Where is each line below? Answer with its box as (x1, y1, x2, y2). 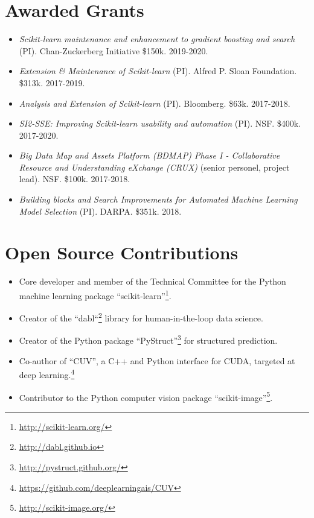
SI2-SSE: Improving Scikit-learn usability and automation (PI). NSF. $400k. (19, 117, 301, 130)
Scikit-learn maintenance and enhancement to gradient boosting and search (19, 33, 295, 45)
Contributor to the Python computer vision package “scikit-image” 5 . (19, 389, 273, 403)
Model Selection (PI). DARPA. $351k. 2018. (19, 204, 182, 217)
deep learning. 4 (19, 367, 75, 381)
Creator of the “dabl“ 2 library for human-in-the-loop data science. (19, 310, 263, 324)
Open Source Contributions (5, 240, 239, 265)
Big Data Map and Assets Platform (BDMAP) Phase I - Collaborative (19, 149, 280, 162)
